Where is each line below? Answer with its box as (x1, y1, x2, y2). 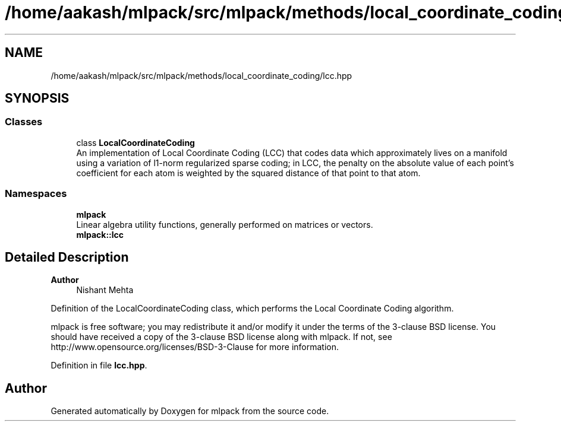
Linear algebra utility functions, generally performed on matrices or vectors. (76, 219, 373, 230)
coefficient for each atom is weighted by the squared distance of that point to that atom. (76, 167, 421, 178)
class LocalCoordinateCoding (76, 137, 195, 148)
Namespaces (5, 187, 67, 200)
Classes (5, 116, 43, 128)
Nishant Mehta (76, 285, 134, 295)
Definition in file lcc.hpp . (51, 360, 147, 371)
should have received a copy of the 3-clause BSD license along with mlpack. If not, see (51, 332, 392, 342)
